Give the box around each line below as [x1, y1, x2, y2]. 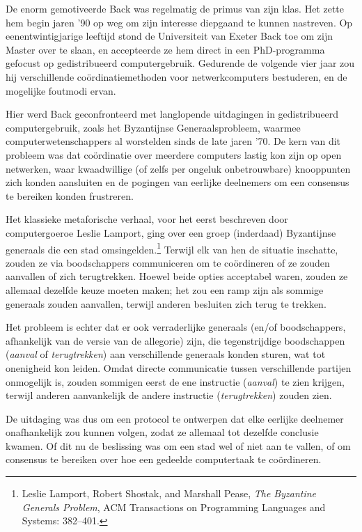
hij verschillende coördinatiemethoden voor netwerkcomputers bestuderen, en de [6, 69, 347, 84]
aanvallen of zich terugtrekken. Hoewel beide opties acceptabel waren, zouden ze [6, 269, 348, 283]
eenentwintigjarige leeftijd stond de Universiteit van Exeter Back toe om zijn [6, 29, 333, 43]
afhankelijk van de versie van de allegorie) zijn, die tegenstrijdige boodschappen [6, 333, 345, 347]
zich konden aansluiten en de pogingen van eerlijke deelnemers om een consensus [6, 175, 349, 189]
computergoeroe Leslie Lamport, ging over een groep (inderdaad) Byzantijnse [6, 225, 336, 240]
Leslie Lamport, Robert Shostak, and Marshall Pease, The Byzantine [22, 486, 317, 501]
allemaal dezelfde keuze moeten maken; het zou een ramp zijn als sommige [6, 282, 324, 297]
